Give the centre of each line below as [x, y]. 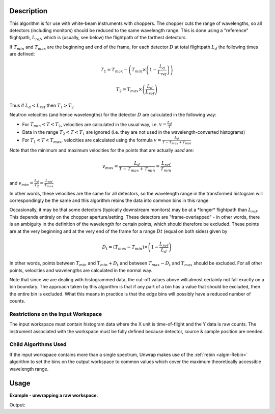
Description [29, 11]
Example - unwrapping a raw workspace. [54, 395]
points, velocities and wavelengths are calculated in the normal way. [81, 270]
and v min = [22, 183]
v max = [110, 167]
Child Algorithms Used [38, 344]
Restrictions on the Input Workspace [56, 314]
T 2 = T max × [129, 90]
